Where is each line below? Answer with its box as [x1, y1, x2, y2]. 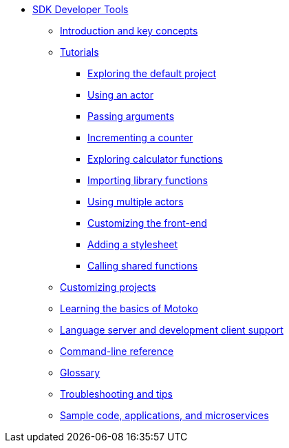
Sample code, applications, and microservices [60, 409, 269, 421]
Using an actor [87, 89, 154, 101]
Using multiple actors [87, 196, 184, 207]
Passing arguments [87, 110, 175, 122]
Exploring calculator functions [87, 153, 223, 165]
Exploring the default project [87, 68, 217, 79]
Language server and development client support [60, 324, 283, 336]
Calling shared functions [87, 260, 198, 272]
